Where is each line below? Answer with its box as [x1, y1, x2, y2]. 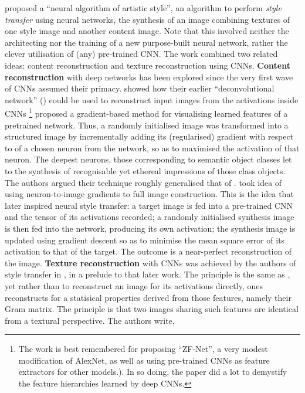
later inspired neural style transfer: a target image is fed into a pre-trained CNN [5, 199, 293, 211]
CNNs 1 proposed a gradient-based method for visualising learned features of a [5, 106, 288, 119]
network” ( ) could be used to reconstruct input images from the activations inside [5, 93, 299, 106]
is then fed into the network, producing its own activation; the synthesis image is [5, 222, 296, 234]
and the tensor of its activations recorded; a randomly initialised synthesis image [5, 211, 294, 223]
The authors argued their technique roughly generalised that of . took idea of [5, 176, 282, 188]
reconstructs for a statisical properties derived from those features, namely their [5, 291, 292, 303]
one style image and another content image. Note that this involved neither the [5, 25, 289, 37]
